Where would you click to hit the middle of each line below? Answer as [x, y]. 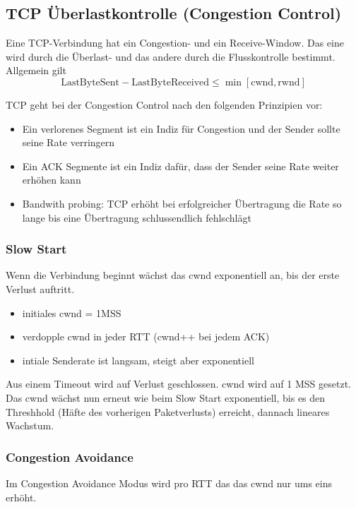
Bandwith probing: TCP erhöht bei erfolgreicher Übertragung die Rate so [182, 203]
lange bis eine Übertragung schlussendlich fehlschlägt [137, 217]
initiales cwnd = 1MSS [72, 312]
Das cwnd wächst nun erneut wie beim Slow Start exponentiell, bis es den [166, 397]
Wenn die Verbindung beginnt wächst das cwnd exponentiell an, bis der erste [173, 275]
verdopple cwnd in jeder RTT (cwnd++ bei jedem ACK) [146, 336]
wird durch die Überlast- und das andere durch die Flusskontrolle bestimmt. [171, 56]
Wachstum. [30, 425]
